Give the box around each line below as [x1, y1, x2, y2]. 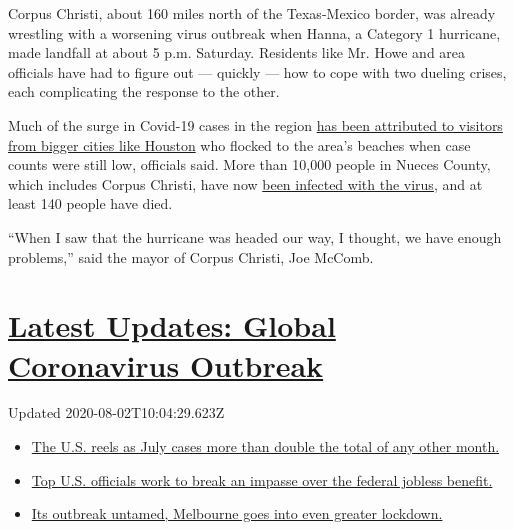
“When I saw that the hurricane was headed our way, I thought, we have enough [8, 226, 502, 247]
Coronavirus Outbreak [8, 344, 324, 385]
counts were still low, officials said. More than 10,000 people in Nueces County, [8, 154, 491, 175]
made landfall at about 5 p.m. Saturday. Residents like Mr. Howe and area [8, 42, 466, 63]
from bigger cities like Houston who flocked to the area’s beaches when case [8, 134, 471, 155]
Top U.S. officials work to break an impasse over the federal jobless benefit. [31, 469, 493, 490]
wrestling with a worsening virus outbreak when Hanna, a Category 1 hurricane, [8, 22, 501, 43]
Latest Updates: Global [8, 305, 336, 346]
